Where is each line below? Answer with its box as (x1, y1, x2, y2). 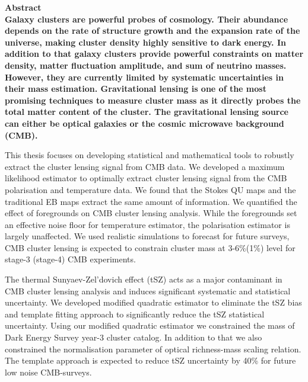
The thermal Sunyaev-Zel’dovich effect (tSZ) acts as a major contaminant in (5, 273, 282, 285)
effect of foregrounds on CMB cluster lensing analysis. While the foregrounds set (5, 207, 297, 219)
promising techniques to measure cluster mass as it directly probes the (5, 94, 301, 106)
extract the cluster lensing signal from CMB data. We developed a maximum (5, 160, 285, 172)
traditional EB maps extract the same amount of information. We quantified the (5, 195, 297, 207)
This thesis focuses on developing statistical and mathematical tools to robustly (5, 149, 294, 161)
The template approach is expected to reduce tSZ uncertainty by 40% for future (5, 354, 296, 367)
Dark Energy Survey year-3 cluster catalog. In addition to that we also (5, 331, 262, 344)
